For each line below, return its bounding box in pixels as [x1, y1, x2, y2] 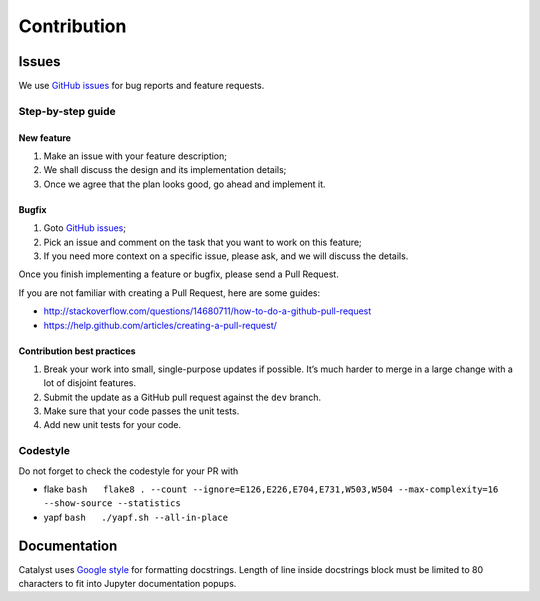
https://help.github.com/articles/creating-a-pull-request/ [43, 319, 277, 331]
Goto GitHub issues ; [43, 222, 127, 234]
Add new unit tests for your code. [43, 419, 182, 431]
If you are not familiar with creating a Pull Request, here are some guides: [18, 286, 320, 299]
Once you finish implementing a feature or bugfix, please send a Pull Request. [18, 268, 339, 280]
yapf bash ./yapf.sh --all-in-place [43, 511, 229, 523]
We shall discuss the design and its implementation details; [43, 164, 287, 176]
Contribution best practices [18, 345, 136, 357]
